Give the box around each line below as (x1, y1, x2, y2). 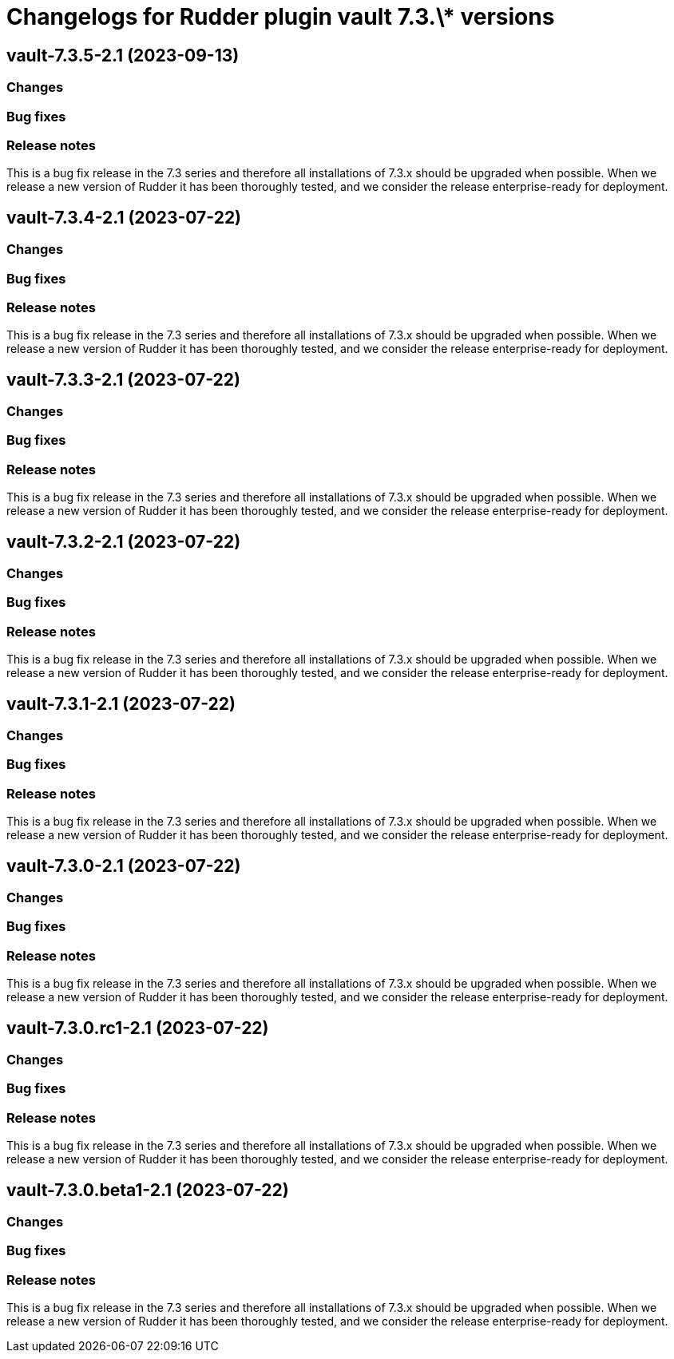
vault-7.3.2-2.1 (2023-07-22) (6, 531, 241, 552)
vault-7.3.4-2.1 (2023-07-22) (6, 207, 242, 228)
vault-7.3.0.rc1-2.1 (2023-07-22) (6, 1017, 269, 1038)
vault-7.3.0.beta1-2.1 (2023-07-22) (6, 1179, 289, 1200)
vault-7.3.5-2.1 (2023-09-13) (6, 45, 240, 65)
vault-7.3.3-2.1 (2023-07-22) (6, 369, 240, 390)
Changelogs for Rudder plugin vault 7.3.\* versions (6, 3, 555, 30)
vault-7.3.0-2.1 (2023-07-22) (6, 855, 241, 876)
